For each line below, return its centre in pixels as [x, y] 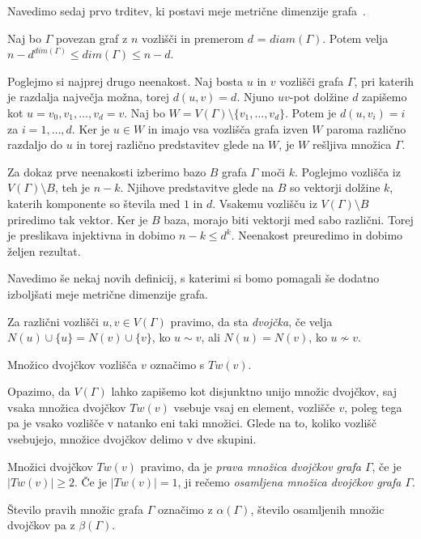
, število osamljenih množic [317, 509]
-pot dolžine [319, 97]
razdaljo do [35, 144]
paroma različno [366, 128]
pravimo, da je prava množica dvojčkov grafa [251, 466]
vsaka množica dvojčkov [67, 407]
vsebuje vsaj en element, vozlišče [254, 407]
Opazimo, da [39, 391]
